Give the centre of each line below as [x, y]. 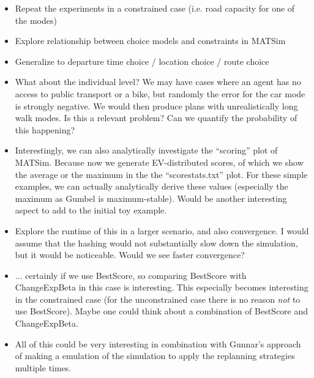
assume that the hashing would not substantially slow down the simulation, [156, 243]
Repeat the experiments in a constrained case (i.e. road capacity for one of [155, 8]
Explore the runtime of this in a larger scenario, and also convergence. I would [162, 230]
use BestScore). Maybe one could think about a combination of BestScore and [162, 311]
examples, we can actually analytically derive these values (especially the [151, 186]
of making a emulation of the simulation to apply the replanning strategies [155, 356]
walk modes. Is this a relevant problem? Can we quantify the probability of [156, 118]
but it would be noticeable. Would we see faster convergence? [130, 255]
